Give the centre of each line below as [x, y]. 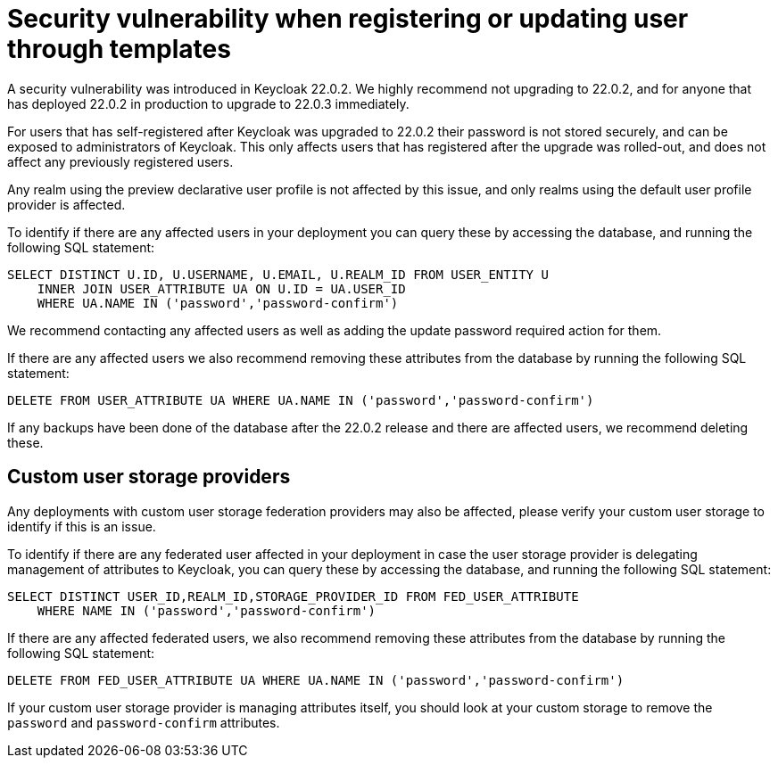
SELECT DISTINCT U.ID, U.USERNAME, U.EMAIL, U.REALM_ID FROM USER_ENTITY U [278, 274]
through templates [119, 49]
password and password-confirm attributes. [144, 722]
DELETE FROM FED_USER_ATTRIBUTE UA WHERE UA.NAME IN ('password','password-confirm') [316, 680]
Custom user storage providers [149, 477]
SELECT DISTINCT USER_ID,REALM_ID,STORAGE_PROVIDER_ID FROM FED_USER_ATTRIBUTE [293, 596]
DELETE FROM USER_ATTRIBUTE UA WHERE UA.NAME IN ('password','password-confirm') [301, 400]
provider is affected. [66, 204]
